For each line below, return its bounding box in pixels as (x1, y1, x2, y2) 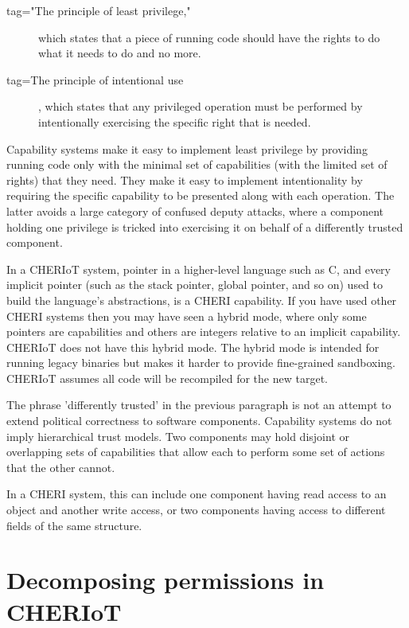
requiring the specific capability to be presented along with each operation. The (6, 187, 395, 204)
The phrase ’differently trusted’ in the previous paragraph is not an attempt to (6, 396, 391, 413)
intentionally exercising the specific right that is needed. (38, 113, 311, 130)
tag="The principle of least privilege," (6, 2, 191, 18)
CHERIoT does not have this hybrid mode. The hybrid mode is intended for (6, 338, 380, 355)
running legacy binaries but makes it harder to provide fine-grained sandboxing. (6, 354, 395, 371)
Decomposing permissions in (6, 564, 325, 596)
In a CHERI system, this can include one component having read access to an (6, 486, 387, 502)
